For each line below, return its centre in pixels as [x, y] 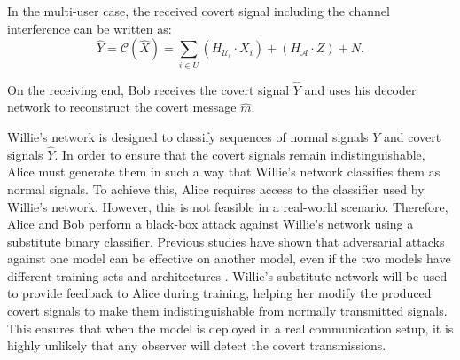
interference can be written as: [90, 28]
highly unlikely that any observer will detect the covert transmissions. [197, 345]
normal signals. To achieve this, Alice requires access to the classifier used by [216, 188]
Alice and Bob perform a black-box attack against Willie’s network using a [211, 224]
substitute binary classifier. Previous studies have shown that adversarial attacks [226, 241]
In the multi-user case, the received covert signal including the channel [199, 11]
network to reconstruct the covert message [122, 107]
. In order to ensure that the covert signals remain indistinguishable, [240, 154]
